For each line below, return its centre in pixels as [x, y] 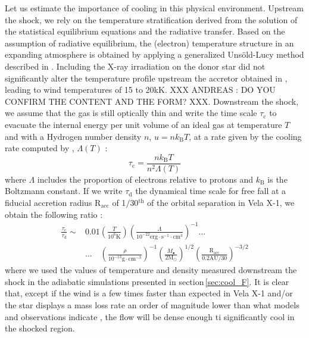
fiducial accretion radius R [53, 202]
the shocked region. [40, 328]
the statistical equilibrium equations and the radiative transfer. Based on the [145, 31]
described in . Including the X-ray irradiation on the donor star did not [135, 66]
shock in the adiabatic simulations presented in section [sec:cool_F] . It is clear [147, 281]
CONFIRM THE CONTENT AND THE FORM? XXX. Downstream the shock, [152, 101]
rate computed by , [40, 148]
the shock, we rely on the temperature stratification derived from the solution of [151, 19]
